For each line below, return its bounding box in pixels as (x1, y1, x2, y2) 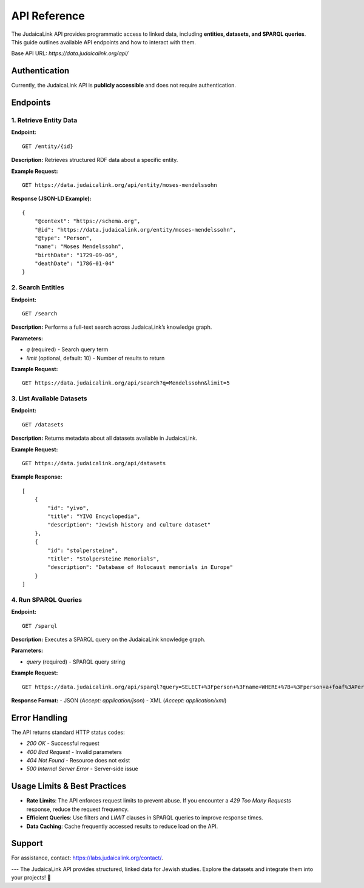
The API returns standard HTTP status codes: (11, 728, 126, 736)
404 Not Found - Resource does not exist (26, 757, 130, 764)
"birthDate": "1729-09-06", (34, 252, 118, 258)
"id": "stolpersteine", (47, 547, 118, 554)
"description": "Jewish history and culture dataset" (47, 522, 211, 528)
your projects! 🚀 (11, 874, 52, 881)
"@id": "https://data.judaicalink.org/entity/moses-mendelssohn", (34, 226, 237, 233)
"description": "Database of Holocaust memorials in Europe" (47, 564, 234, 571)
